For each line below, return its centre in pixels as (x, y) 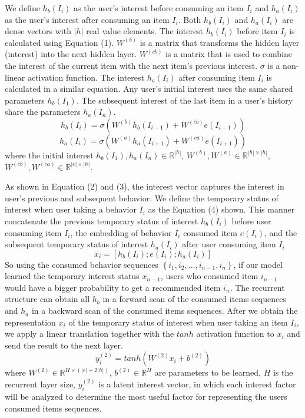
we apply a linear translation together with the (89, 334)
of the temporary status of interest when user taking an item (178, 322)
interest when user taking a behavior (71, 209)
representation (30, 322)
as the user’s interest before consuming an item (159, 8)
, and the (281, 232)
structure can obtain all (47, 299)
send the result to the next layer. (64, 345)
